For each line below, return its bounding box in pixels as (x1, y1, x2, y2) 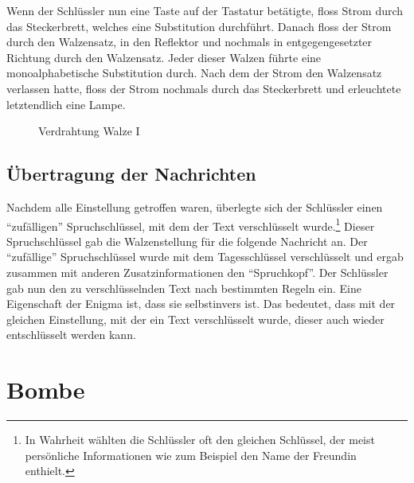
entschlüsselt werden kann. (6, 326, 136, 343)
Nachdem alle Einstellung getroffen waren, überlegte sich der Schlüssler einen (6, 198, 383, 215)
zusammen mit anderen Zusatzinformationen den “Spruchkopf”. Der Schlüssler (6, 263, 389, 280)
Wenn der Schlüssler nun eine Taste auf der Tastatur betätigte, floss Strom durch (6, 2, 404, 18)
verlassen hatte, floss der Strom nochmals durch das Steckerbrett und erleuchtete (6, 80, 401, 96)
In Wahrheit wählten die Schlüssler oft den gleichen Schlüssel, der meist (25, 431, 375, 448)
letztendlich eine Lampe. (6, 95, 126, 112)
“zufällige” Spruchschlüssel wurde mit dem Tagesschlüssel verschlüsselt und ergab (6, 248, 404, 265)
